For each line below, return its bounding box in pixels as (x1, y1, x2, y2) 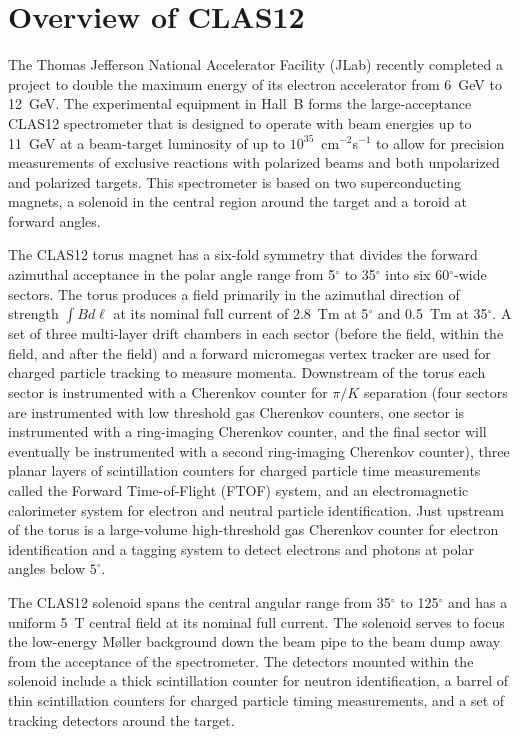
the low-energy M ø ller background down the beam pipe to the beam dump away (8, 631, 501, 652)
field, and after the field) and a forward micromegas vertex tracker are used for (8, 342, 491, 363)
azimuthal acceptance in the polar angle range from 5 (8, 264, 336, 285)
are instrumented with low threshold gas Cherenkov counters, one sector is (8, 401, 465, 422)
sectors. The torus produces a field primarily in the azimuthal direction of (8, 283, 460, 304)
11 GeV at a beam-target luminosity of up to (8, 132, 286, 153)
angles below (8, 558, 86, 579)
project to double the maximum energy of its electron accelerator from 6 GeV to (8, 73, 502, 94)
